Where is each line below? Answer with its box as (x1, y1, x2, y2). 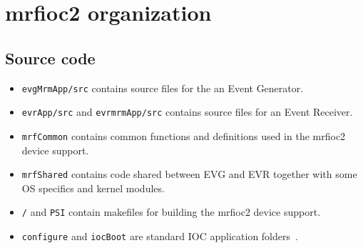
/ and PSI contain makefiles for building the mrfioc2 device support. (21, 204, 321, 219)
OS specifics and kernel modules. (21, 180, 165, 195)
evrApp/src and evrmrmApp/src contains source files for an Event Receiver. (21, 104, 353, 119)
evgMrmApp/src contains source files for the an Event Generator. (21, 80, 304, 95)
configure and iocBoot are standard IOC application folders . (21, 229, 298, 244)
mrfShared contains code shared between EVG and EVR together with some (21, 167, 357, 182)
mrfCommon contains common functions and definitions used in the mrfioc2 (21, 128, 346, 143)
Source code (5, 46, 96, 69)
